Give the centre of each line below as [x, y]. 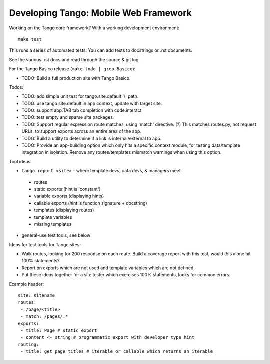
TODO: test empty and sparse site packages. [68, 117]
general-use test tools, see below [56, 235]
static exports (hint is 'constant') [67, 189]
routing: [29, 344]
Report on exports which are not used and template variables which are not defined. [108, 268]
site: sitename [37, 295]
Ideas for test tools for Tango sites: [45, 244]
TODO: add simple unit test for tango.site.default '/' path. [80, 96]
